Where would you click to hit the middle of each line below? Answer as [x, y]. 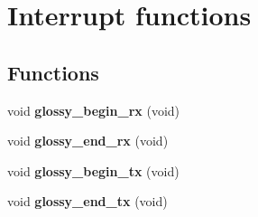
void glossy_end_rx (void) [88, 141]
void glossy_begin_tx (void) [93, 170]
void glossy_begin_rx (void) [94, 110]
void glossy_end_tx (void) [88, 201]
